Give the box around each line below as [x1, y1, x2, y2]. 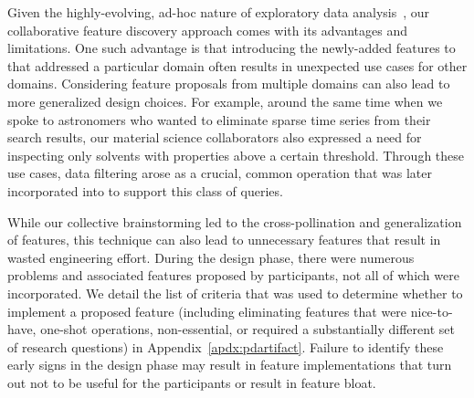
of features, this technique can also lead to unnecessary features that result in [7, 230, 441, 249]
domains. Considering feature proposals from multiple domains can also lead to [7, 74, 450, 93]
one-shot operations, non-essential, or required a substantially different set [40, 319, 455, 339]
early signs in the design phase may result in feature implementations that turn [7, 355, 452, 374]
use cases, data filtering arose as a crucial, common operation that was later [7, 163, 432, 183]
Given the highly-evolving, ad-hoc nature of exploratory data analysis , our [7, 3, 430, 21]
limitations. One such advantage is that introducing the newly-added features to [7, 38, 456, 58]
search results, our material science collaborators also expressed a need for [7, 128, 422, 147]
